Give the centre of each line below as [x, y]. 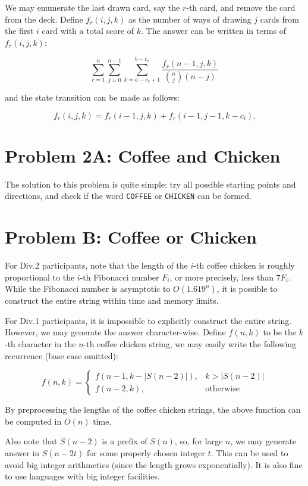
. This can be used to [249, 453]
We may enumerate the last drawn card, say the [92, 7]
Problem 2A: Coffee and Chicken [143, 155]
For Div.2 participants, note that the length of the [96, 265]
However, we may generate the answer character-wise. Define [115, 332]
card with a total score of [88, 31]
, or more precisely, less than [221, 277]
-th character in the [40, 344]
